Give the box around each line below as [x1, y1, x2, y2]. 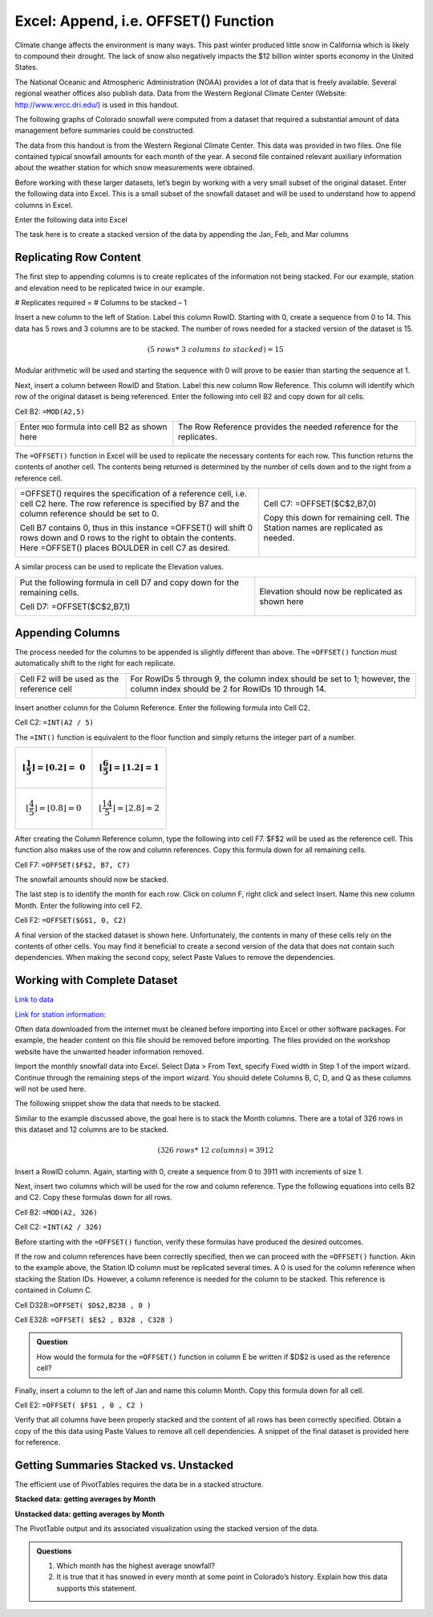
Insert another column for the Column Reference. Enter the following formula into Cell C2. [14, 703, 310, 713]
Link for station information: [14, 1009, 107, 1019]
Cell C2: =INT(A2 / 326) [14, 1222, 103, 1232]
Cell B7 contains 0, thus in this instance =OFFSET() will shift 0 [19, 522, 253, 533]
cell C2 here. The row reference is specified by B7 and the [19, 498, 240, 509]
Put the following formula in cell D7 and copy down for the [19, 577, 240, 588]
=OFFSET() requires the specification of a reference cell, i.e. [19, 488, 248, 500]
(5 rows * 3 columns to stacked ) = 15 [147, 345, 284, 354]
